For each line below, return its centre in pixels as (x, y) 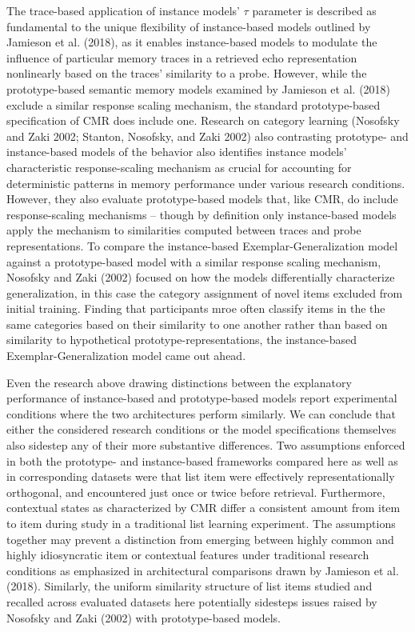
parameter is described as (314, 10)
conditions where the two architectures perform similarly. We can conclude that (201, 413)
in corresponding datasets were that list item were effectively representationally (201, 476)
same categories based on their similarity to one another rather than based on (197, 324)
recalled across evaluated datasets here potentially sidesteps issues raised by (192, 601)
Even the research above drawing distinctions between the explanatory (179, 382)
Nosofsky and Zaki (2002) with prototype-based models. (144, 617)
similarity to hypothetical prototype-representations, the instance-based (182, 340)
